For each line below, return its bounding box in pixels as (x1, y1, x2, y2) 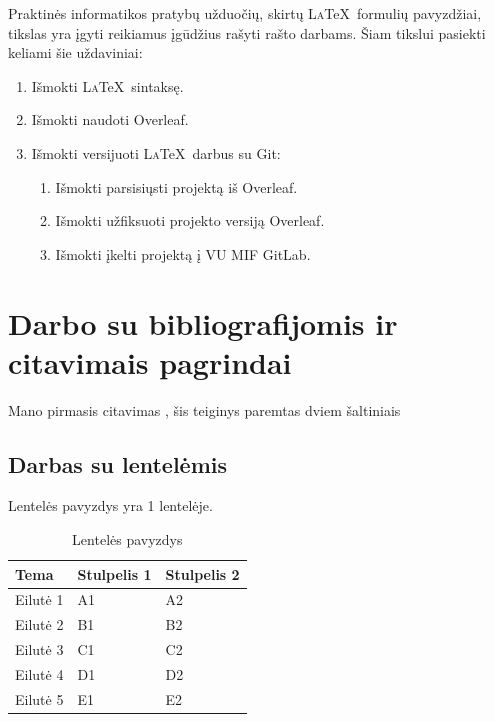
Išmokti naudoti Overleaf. (31, 109, 189, 130)
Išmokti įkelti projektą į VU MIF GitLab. (55, 243, 311, 264)
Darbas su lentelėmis (8, 448, 228, 479)
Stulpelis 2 (165, 563, 240, 584)
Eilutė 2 (15, 614, 64, 635)
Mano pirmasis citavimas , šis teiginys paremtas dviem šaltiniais (8, 399, 401, 420)
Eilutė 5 (15, 688, 64, 709)
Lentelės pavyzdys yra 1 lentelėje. (8, 495, 213, 516)
